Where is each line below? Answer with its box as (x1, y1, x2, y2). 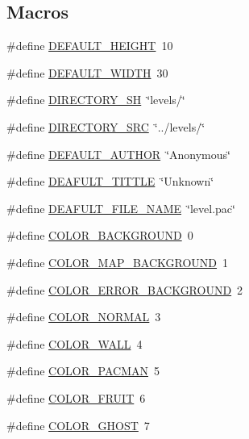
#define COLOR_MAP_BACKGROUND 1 (6, 253, 229, 270)
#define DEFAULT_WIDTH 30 (6, 64, 168, 81)
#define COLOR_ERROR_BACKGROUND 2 (6, 281, 243, 298)
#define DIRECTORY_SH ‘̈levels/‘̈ (6, 91, 185, 108)
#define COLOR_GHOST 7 (6, 416, 150, 433)
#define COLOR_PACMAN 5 (6, 362, 160, 379)
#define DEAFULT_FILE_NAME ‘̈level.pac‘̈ (6, 199, 235, 216)
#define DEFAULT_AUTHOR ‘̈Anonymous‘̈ (6, 145, 230, 162)
